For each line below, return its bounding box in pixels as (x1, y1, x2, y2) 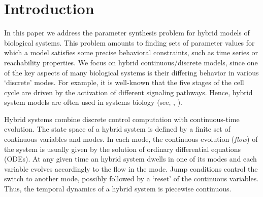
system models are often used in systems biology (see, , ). (4, 97, 182, 107)
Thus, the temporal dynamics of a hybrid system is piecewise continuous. (4, 183, 232, 194)
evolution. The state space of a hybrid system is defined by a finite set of (4, 124, 231, 134)
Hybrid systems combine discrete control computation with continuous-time (4, 113, 240, 124)
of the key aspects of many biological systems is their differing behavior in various (4, 67, 259, 77)
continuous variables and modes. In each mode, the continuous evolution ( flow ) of (4, 134, 258, 144)
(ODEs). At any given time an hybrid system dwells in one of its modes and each (4, 153, 257, 164)
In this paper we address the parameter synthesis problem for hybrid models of (4, 27, 250, 38)
